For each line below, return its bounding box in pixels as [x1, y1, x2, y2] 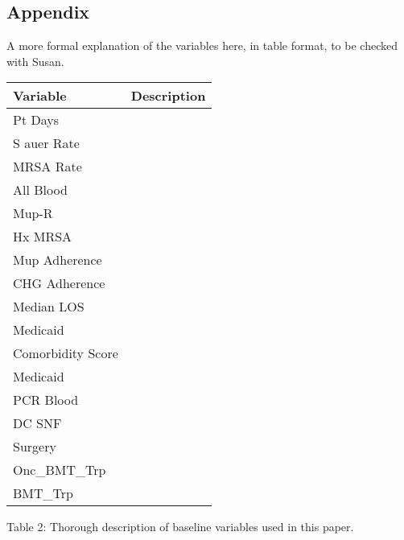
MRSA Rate [13, 157, 82, 176]
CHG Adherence [13, 274, 105, 293]
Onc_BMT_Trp [13, 460, 106, 480]
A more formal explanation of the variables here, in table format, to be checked [6, 37, 398, 54]
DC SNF [13, 414, 62, 433]
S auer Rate [13, 134, 80, 153]
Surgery [13, 437, 56, 456]
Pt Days [13, 110, 59, 130]
